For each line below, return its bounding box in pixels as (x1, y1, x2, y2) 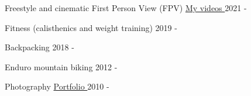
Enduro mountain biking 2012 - (5, 60, 118, 73)
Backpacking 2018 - (5, 41, 74, 53)
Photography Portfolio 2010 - (5, 80, 109, 92)
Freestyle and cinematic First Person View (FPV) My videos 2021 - (5, 2, 247, 13)
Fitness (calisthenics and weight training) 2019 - (5, 21, 177, 33)
